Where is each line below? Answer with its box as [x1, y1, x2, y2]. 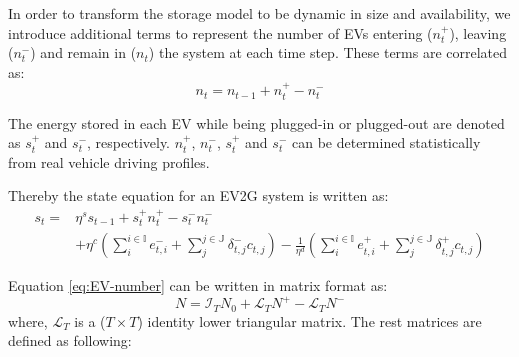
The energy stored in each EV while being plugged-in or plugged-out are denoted [8, 112, 505, 133]
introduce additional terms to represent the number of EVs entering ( [8, 22, 433, 43]
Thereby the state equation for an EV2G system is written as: [8, 185, 389, 206]
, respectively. [87, 132, 171, 153]
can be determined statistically [291, 132, 481, 153]
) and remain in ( [30, 42, 137, 63]
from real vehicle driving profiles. [8, 151, 210, 172]
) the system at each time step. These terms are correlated [148, 42, 508, 63]
